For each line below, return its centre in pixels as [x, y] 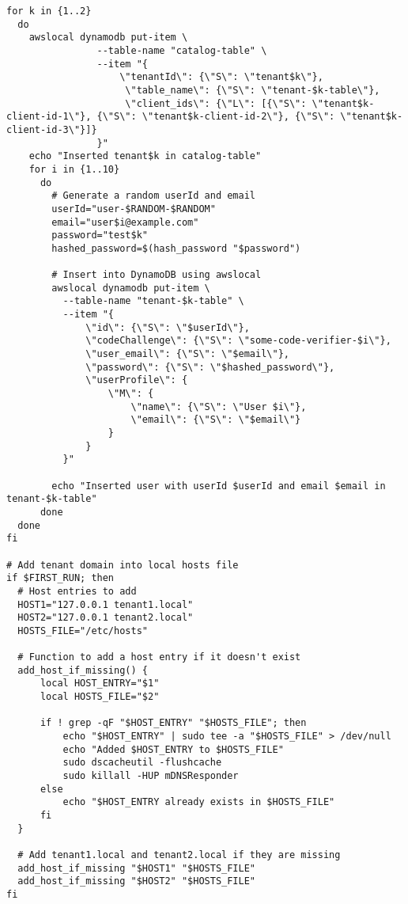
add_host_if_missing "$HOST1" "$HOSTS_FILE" [136, 868]
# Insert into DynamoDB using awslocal [157, 275]
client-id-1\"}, [49, 117]
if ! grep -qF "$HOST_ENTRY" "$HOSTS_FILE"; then [173, 723]
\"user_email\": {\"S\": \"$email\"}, [187, 354]
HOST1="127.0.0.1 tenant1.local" [106, 604]
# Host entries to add [77, 591]
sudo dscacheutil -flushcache [142, 763]
